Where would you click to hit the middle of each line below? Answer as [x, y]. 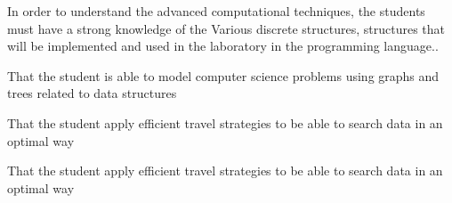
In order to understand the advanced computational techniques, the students [216, 11]
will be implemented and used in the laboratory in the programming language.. [223, 46]
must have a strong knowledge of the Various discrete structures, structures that [226, 28]
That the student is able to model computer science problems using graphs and [223, 75]
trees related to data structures [92, 93]
